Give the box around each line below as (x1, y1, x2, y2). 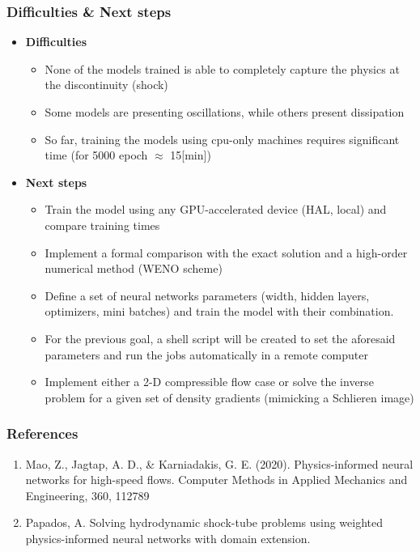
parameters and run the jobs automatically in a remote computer (45, 346, 368, 363)
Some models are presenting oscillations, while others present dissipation (45, 104, 405, 120)
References (6, 423, 78, 444)
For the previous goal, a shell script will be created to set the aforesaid (45, 329, 396, 346)
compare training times (45, 216, 160, 233)
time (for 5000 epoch (45, 146, 148, 163)
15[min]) (170, 146, 211, 163)
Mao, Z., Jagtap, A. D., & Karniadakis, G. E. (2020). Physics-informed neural (25, 455, 414, 472)
